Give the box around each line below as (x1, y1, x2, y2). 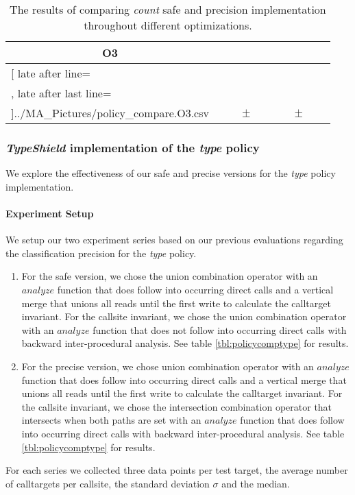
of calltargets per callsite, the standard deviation (5, 476, 210, 490)
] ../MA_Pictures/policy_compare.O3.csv (11, 105, 209, 121)
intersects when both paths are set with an (21, 413, 201, 427)
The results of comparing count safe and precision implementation (10, 1, 326, 17)
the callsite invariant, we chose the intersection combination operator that (21, 399, 332, 413)
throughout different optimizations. (84, 17, 252, 33)
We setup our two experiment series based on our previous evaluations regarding (5, 232, 343, 247)
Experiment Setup (5, 206, 94, 220)
